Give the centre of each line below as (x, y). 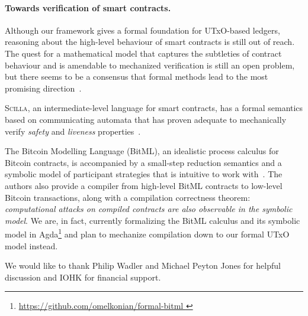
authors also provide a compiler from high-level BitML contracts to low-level (144, 185)
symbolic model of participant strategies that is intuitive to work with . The (144, 174)
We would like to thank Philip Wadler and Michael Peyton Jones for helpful (143, 265)
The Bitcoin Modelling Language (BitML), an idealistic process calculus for (142, 151)
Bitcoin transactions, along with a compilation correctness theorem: (128, 197)
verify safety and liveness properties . (73, 131)
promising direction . (43, 88)
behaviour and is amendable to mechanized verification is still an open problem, (150, 65)
